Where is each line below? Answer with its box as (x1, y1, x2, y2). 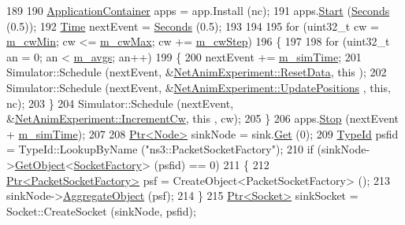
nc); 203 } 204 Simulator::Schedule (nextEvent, (6, 94, 234, 111)
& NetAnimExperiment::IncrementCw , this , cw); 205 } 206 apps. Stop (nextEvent (6, 110, 399, 127)
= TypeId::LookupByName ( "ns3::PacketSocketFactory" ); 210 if (6, 141, 314, 157)
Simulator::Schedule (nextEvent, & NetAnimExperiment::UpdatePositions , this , (6, 79, 391, 95)
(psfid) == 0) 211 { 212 (154, 156, 269, 172)
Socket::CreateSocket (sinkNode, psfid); (6, 202, 196, 219)
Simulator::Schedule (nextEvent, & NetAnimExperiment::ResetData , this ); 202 (6, 64, 387, 80)
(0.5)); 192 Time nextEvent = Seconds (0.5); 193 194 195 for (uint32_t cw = (6, 17, 379, 34)
